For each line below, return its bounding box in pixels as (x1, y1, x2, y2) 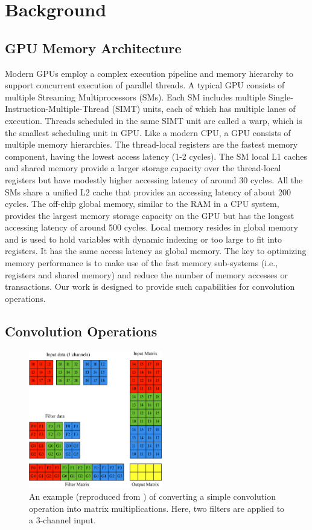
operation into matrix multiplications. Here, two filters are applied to (29, 502, 285, 514)
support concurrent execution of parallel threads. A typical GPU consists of (5, 79, 285, 91)
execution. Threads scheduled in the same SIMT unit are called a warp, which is (5, 114, 302, 126)
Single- (268, 90, 293, 103)
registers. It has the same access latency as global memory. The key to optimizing (5, 244, 307, 257)
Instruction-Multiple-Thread (5, 102, 109, 115)
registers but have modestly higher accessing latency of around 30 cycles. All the (5, 173, 303, 186)
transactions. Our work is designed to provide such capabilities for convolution (5, 280, 295, 293)
